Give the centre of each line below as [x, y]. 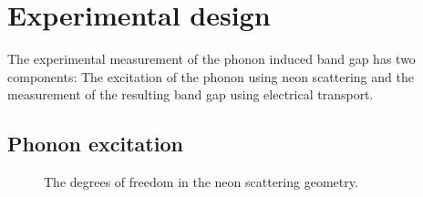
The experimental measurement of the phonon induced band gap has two [211, 59]
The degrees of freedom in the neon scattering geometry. [201, 182]
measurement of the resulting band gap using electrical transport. [191, 94]
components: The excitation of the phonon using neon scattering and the [211, 76]
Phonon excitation [95, 144]
